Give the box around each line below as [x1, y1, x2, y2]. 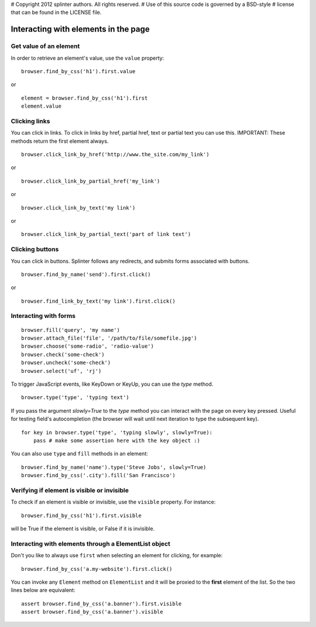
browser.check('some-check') [21, 351, 105, 358]
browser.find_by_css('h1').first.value [21, 68, 136, 74]
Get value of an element [11, 42, 80, 50]
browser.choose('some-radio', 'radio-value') [21, 343, 154, 350]
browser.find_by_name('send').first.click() [21, 271, 152, 277]
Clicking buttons [11, 245, 59, 253]
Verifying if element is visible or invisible [11, 486, 129, 494]
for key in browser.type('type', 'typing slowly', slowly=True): [21, 429, 213, 436]
